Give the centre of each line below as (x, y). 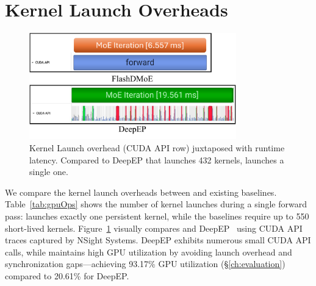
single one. (49, 172)
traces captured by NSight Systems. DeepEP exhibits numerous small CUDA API (158, 240)
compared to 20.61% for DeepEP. (67, 275)
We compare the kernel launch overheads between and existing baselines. (141, 192)
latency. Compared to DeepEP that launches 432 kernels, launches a (157, 159)
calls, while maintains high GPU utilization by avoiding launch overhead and (149, 252)
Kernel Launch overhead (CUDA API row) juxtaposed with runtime (157, 147)
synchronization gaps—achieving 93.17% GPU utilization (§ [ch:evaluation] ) (145, 264)
